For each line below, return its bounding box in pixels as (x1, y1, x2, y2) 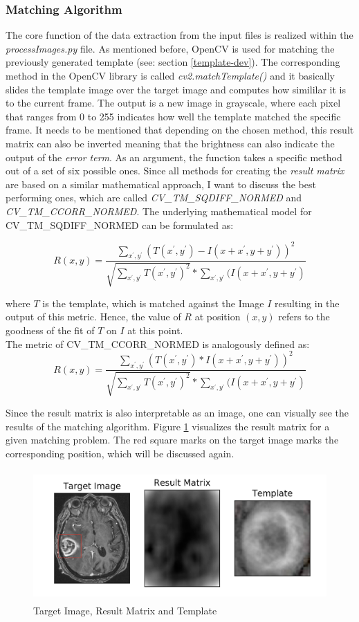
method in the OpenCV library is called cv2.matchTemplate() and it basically (6, 68, 335, 82)
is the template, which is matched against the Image (42, 295, 264, 310)
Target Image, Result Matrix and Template (33, 603, 217, 617)
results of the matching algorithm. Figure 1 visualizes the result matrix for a (6, 419, 330, 433)
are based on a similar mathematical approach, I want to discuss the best (6, 176, 316, 191)
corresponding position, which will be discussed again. (6, 446, 234, 460)
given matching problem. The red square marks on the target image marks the (6, 432, 339, 447)
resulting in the (275, 295, 340, 310)
